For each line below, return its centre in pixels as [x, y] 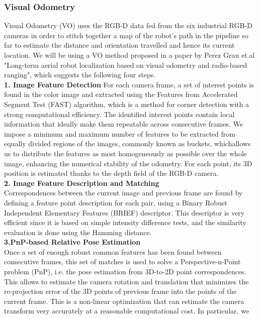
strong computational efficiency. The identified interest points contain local [119, 114]
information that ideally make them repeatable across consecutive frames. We [123, 124]
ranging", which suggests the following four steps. [80, 75]
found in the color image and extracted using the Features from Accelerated [121, 94]
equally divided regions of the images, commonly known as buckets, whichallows [127, 143]
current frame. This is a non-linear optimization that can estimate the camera [124, 301]
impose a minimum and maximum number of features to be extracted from [120, 133]
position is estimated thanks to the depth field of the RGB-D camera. [111, 173]
